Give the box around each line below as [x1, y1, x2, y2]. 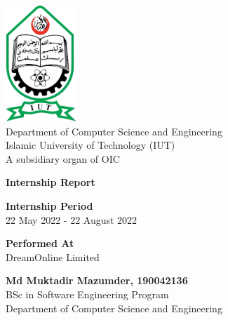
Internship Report [6, 175, 95, 189]
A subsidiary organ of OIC [6, 151, 120, 166]
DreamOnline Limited [6, 249, 100, 264]
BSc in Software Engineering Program [6, 286, 169, 301]
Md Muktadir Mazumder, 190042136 [6, 273, 188, 288]
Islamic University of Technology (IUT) [6, 138, 175, 152]
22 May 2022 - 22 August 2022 [6, 212, 138, 227]
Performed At [6, 236, 74, 251]
